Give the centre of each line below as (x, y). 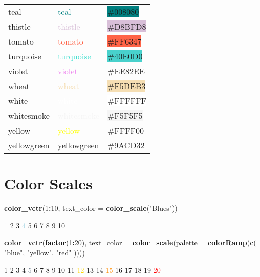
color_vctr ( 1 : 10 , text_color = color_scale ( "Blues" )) (91, 208)
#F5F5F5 (125, 115)
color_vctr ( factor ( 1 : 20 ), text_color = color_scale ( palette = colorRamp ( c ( (130, 242)
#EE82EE (126, 71)
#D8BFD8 (127, 26)
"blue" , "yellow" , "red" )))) (45, 252)
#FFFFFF (127, 101)
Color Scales (48, 184)
